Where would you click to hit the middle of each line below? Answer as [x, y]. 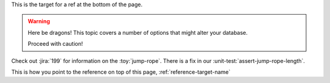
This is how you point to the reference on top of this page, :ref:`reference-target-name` [121, 72]
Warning [39, 21]
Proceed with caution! [55, 44]
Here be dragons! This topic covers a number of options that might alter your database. [138, 32]
